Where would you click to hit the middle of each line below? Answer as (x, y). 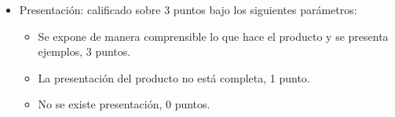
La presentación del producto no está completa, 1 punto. (174, 77)
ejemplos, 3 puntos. (84, 51)
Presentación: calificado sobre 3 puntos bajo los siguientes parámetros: (188, 9)
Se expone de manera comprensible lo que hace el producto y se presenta (213, 36)
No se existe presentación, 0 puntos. (124, 104)
